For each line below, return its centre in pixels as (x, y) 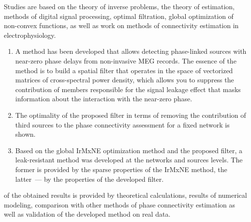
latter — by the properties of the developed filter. (89, 179)
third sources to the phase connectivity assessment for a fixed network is (122, 124)
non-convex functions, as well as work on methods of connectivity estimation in (121, 25)
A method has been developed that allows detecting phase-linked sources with (131, 51)
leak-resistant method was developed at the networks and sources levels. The (129, 160)
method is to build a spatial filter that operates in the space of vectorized (124, 70)
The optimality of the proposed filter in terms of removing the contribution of (131, 115)
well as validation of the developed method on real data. (87, 214)
